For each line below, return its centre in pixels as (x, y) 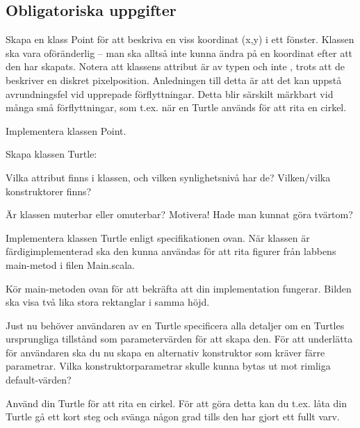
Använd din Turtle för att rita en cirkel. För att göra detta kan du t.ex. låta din (176, 403)
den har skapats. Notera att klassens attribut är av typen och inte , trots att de (175, 66)
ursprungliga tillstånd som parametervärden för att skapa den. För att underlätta (179, 339)
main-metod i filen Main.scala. (70, 264)
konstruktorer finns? (49, 191)
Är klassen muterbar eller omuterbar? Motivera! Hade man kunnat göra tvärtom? (179, 214)
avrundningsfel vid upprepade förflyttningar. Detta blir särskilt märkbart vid (170, 93)
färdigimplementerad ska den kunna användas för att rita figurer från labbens (171, 251)
